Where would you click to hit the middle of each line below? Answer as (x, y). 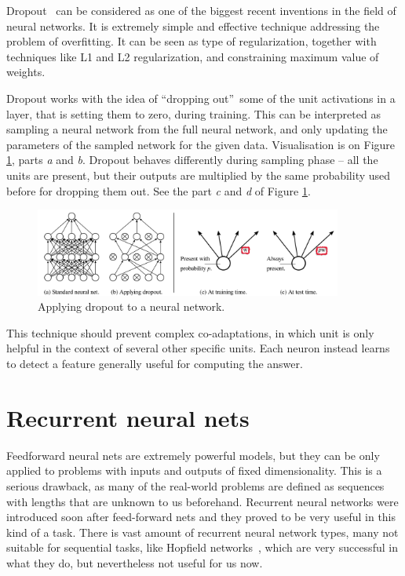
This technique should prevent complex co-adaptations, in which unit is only (190, 332)
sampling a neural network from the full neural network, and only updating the (197, 129)
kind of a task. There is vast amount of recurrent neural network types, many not (202, 532)
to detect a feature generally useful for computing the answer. (155, 364)
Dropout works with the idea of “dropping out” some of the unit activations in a (201, 98)
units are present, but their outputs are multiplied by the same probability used (199, 175)
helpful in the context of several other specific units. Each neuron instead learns (198, 348)
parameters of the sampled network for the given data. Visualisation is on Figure (201, 144)
